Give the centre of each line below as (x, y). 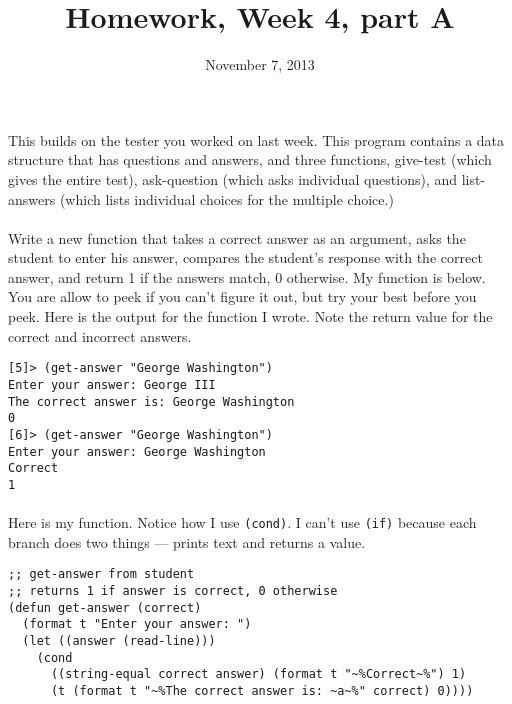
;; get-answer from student (101, 574)
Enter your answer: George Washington (137, 451)
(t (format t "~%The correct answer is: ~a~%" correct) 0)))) (262, 690)
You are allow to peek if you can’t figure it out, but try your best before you (242, 296)
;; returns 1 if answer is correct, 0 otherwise (173, 591)
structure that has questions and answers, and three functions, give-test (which (250, 159)
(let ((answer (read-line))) (119, 640)
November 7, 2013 (260, 64)
